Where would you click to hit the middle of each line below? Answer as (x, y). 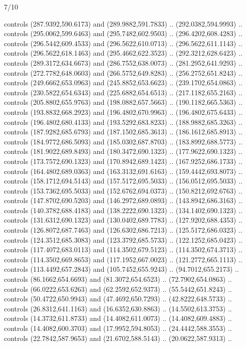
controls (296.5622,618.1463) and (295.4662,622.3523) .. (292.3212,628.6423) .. (123, 53)
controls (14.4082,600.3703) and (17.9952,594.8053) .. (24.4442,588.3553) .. (118, 328)
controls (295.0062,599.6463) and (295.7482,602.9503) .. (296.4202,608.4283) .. (123, 33)
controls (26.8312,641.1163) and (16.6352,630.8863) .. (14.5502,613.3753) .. (118, 308)
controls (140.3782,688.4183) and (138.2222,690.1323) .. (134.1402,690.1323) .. (123, 210)
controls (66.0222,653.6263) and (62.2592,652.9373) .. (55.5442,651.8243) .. (118, 289)
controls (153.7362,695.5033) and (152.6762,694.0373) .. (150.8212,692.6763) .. (123, 190)
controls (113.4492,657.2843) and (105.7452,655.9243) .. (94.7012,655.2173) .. (121, 269)
